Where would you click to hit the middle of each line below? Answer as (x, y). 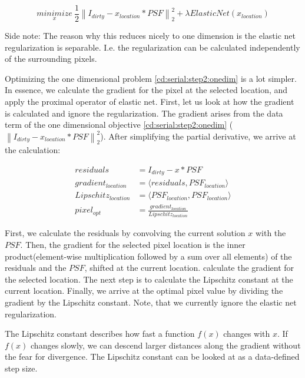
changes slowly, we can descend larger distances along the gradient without (166, 345)
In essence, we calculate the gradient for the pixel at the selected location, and (146, 90)
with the (271, 233)
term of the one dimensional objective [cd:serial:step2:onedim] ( (119, 125)
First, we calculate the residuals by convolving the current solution (125, 233)
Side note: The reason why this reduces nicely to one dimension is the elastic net (150, 36)
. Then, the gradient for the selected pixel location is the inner (133, 244)
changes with (247, 334)
